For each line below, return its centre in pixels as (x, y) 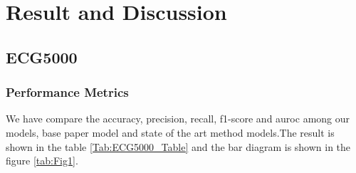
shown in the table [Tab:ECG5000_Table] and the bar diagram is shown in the (178, 146)
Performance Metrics (67, 92)
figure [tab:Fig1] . (42, 161)
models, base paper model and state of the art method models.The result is (170, 132)
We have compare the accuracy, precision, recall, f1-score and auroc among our (178, 119)
